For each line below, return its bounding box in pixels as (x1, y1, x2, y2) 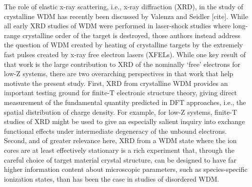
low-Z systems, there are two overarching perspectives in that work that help (4, 68, 233, 79)
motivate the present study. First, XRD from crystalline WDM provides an (4, 78, 228, 88)
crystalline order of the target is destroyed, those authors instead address (22, 30, 241, 40)
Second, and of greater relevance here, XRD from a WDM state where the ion (4, 135, 237, 145)
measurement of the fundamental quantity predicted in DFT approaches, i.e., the (4, 97, 246, 107)
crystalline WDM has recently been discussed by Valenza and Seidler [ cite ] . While (4, 11, 248, 21)
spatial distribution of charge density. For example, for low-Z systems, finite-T (4, 106, 237, 117)
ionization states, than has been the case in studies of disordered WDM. (4, 173, 219, 184)
